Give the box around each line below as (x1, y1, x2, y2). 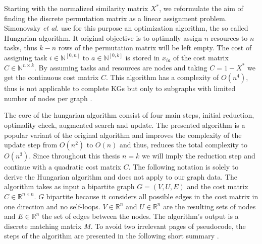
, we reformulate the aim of (159, 3, 243, 13)
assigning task (4, 52, 47, 62)
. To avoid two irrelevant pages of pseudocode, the (90, 220, 246, 231)
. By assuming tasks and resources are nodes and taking (34, 62, 207, 72)
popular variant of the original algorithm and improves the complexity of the (4, 129, 242, 140)
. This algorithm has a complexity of (106, 72, 219, 83)
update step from (4, 139, 58, 150)
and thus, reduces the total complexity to (120, 139, 248, 150)
